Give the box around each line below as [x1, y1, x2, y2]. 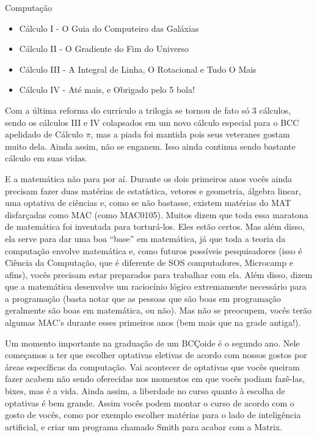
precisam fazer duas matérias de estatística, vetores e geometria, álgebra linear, [5, 184, 301, 197]
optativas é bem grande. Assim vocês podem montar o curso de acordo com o [5, 396, 294, 409]
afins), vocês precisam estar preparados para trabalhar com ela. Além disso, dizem [5, 268, 313, 281]
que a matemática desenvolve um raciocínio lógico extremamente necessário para [5, 280, 307, 293]
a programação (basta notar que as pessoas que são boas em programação [5, 292, 281, 304]
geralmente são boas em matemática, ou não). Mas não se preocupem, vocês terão [5, 304, 312, 317]
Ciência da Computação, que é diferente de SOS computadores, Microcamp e [5, 256, 293, 269]
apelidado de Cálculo [5, 128, 83, 141]
